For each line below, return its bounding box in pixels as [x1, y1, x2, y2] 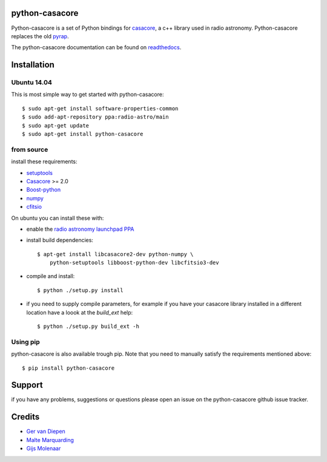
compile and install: [26, 273, 75, 280]
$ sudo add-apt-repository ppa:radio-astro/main [22, 114, 169, 121]
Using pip [11, 338, 41, 346]
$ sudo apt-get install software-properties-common [22, 105, 179, 112]
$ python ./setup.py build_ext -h [37, 323, 139, 330]
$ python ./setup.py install [37, 287, 124, 294]
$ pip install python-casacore [22, 364, 115, 372]
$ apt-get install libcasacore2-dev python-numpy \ [37, 251, 194, 257]
